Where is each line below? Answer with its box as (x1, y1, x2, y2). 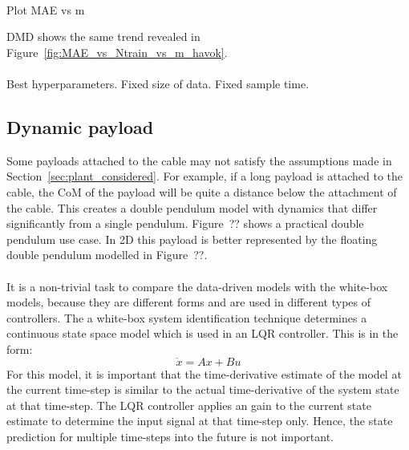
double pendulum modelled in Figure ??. (6, 246, 208, 263)
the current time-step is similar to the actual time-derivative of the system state (6, 381, 399, 398)
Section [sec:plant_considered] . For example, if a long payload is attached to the (6, 168, 403, 184)
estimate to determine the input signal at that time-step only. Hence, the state (6, 412, 393, 429)
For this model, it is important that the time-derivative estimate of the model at (6, 365, 402, 382)
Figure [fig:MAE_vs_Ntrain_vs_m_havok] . (6, 43, 228, 60)
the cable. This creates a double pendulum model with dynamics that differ (6, 199, 378, 216)
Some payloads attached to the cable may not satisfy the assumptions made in (6, 152, 392, 168)
